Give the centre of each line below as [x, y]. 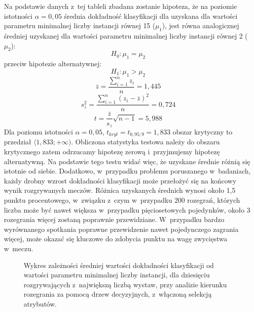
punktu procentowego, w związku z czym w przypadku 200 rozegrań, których [122, 200]
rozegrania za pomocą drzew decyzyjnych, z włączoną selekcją [118, 294]
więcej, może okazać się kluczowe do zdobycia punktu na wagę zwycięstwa [116, 239]
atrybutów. [40, 303]
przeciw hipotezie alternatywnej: [53, 64]
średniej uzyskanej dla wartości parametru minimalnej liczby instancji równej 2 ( [126, 35]
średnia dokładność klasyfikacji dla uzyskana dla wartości [151, 16]
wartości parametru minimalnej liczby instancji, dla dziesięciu [117, 275]
